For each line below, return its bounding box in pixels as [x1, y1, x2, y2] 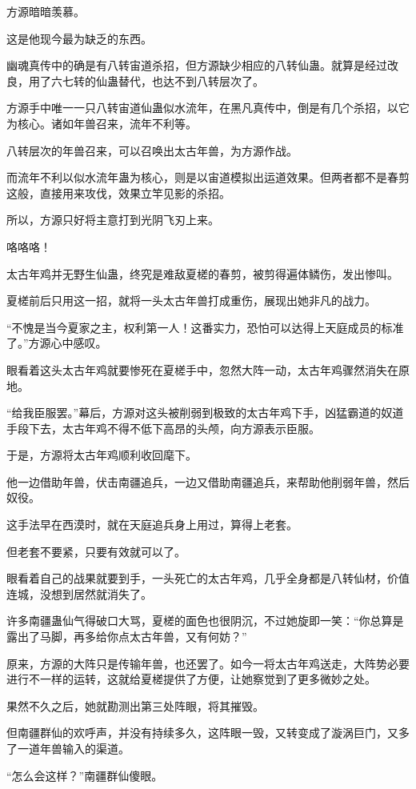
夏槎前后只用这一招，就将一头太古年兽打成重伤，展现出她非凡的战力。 [6, 292, 376, 309]
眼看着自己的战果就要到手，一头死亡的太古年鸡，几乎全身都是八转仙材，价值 [6, 570, 410, 587]
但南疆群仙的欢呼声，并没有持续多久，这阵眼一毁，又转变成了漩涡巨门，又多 [6, 724, 410, 741]
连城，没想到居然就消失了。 [6, 585, 152, 602]
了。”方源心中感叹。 [6, 334, 107, 351]
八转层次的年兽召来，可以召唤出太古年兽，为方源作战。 [6, 142, 298, 158]
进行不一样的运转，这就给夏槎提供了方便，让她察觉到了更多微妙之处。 [6, 671, 376, 687]
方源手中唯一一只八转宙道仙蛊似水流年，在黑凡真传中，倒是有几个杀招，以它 [6, 99, 410, 116]
